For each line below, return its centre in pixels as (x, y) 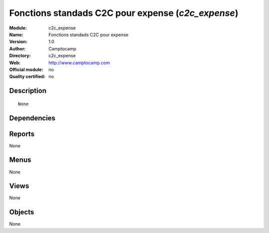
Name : (16, 34)
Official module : (26, 69)
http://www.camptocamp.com (79, 63)
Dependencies (32, 118)
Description (28, 91)
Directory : (20, 56)
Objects (22, 212)
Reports (22, 134)
